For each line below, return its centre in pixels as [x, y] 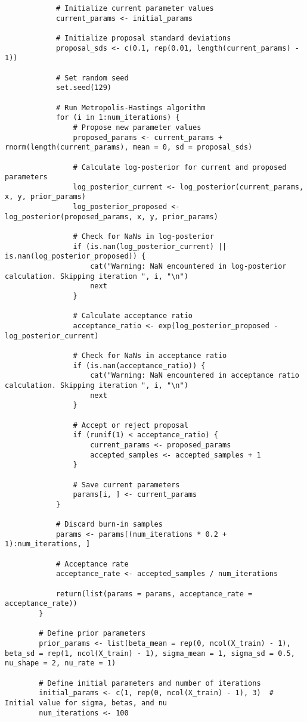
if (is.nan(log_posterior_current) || [150, 246]
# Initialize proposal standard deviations [143, 38]
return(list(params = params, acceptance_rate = [154, 594]
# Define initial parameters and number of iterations [150, 683]
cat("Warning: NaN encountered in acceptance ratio [195, 376]
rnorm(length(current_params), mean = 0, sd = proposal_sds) [129, 147]
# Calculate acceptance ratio [133, 316]
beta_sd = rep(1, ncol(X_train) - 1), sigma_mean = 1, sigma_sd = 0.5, [150, 653]
